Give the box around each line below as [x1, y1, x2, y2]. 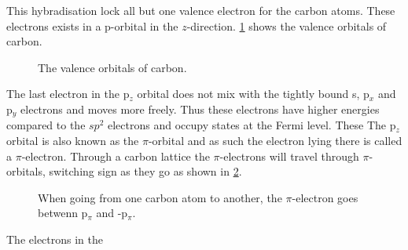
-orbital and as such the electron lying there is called [148, 132, 402, 149]
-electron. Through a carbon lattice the [21, 147, 210, 164]
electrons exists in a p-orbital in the [6, 17, 178, 34]
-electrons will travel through [219, 147, 359, 164]
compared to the [6, 117, 86, 133]
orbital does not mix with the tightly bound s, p [137, 85, 369, 102]
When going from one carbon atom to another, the [38, 189, 282, 205]
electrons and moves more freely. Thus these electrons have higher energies [20, 100, 380, 117]
